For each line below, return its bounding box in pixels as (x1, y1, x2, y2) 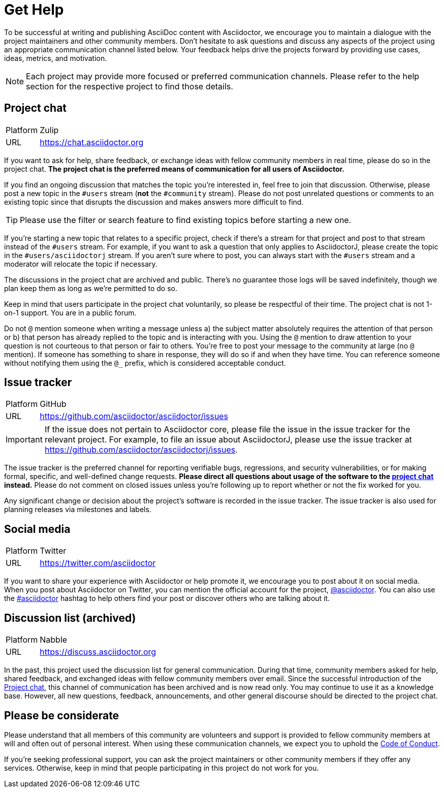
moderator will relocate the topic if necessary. (4, 259, 157, 268)
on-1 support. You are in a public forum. (4, 308, 137, 317)
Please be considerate (4, 709, 119, 722)
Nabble (40, 635, 68, 645)
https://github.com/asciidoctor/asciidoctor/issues (40, 411, 228, 422)
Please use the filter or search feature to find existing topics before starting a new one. (20, 214, 352, 225)
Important (6, 434, 43, 445)
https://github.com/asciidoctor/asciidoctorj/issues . (44, 445, 238, 455)
